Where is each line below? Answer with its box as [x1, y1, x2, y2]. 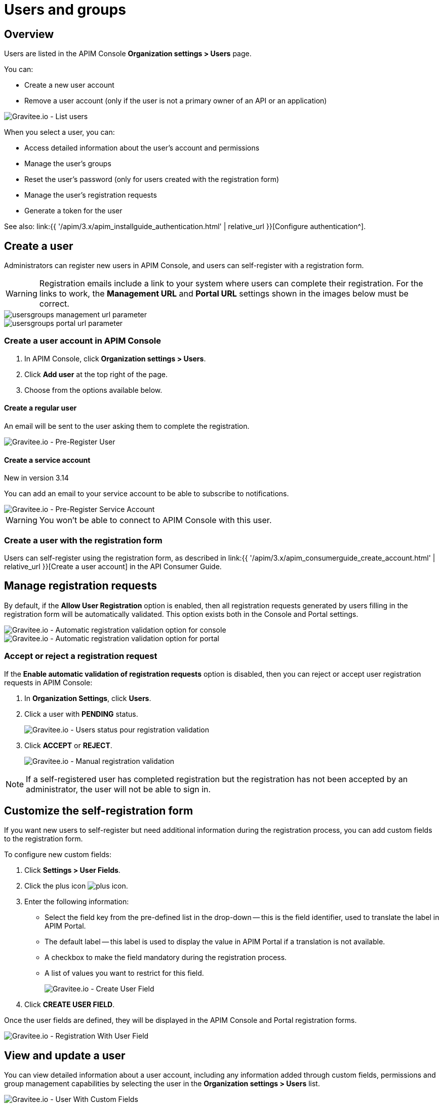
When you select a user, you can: [4, 128, 115, 137]
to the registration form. [4, 834, 83, 843]
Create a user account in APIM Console [4, 336, 161, 346]
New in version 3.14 [4, 473, 69, 483]
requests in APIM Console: [4, 678, 93, 687]
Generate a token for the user [24, 206, 123, 215]
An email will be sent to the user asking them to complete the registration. [4, 421, 250, 430]
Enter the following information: [24, 897, 129, 906]
